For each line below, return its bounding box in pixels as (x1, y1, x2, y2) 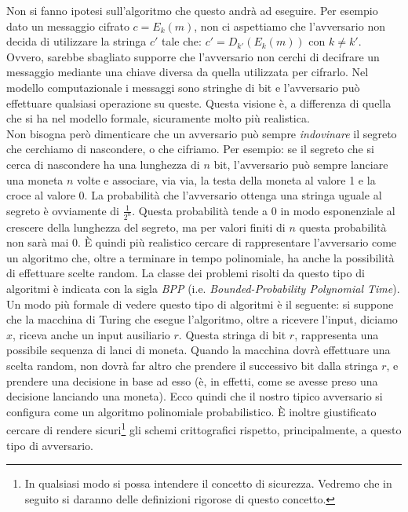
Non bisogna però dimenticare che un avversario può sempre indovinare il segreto (6, 125, 397, 141)
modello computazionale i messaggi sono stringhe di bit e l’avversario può (6, 79, 360, 95)
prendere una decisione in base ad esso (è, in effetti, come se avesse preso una (6, 372, 378, 389)
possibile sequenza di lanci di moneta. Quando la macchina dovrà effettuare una (6, 342, 391, 358)
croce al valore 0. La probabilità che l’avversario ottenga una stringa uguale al (6, 187, 382, 203)
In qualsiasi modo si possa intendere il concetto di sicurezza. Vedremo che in (24, 475, 392, 492)
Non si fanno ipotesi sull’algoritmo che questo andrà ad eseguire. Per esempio (6, 2, 378, 18)
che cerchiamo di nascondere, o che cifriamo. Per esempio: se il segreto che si (6, 141, 374, 157)
